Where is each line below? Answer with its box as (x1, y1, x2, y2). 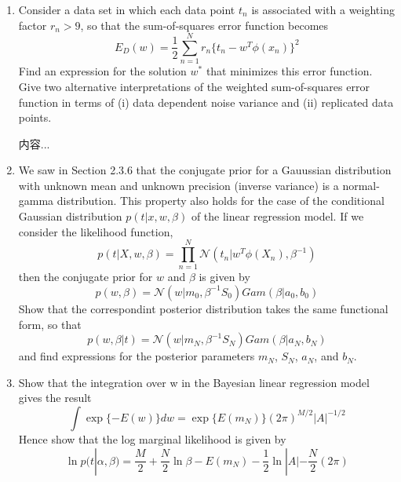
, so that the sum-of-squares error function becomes (80, 16, 329, 33)
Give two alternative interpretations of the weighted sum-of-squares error (18, 78, 370, 94)
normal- (342, 177, 380, 193)
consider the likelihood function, (18, 223, 173, 239)
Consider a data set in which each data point (18, 2, 235, 17)
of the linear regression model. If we (191, 208, 364, 225)
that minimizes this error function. (206, 63, 373, 79)
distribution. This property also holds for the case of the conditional (57, 192, 385, 209)
